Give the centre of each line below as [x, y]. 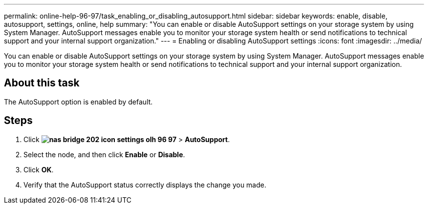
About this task [42, 83]
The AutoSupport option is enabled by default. [78, 102]
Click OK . [39, 169]
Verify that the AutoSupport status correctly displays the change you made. [145, 185]
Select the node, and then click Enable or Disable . [104, 154]
